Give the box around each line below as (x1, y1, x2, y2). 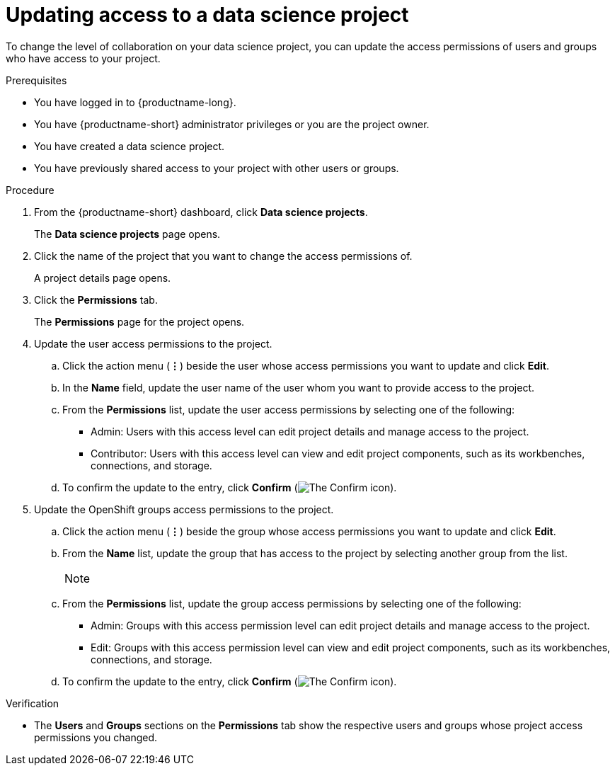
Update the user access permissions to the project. (34, 337, 272, 350)
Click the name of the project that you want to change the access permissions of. (34, 249, 413, 262)
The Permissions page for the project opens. (34, 315, 245, 328)
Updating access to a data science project (6, 3, 409, 27)
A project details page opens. (34, 271, 171, 284)
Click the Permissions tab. (34, 293, 158, 306)
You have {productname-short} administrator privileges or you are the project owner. (34, 118, 430, 130)
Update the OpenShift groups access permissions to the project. (34, 503, 334, 515)
